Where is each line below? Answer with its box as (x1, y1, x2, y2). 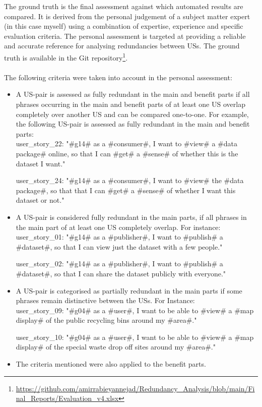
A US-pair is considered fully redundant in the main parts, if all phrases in (16, 211, 247, 222)
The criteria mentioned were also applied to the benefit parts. (16, 359, 206, 369)
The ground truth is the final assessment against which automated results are (4, 1, 243, 11)
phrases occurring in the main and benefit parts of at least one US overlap (16, 99, 245, 109)
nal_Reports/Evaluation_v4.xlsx (16, 393, 119, 403)
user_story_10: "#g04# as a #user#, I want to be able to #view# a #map (16, 331, 254, 342)
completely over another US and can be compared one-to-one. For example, (16, 108, 249, 119)
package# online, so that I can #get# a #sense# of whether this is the (16, 148, 238, 158)
